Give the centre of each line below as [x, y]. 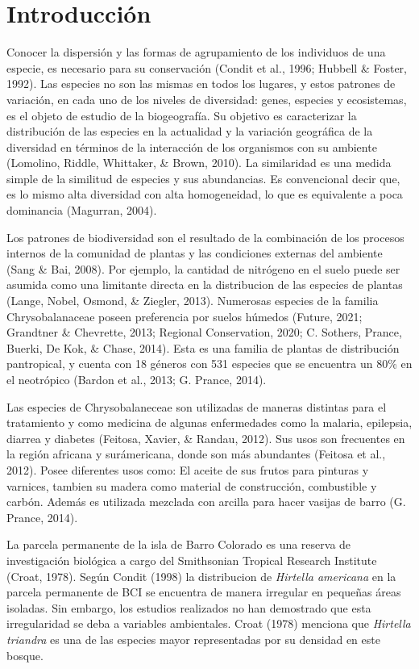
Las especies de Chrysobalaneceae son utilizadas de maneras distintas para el [197, 406]
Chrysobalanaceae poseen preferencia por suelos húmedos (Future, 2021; [185, 316]
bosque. [25, 655]
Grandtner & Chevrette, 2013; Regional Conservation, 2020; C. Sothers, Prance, [204, 332]
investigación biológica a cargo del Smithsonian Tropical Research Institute [192, 560]
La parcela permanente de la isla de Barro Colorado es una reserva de [179, 544]
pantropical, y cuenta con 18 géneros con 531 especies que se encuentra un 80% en [209, 364]
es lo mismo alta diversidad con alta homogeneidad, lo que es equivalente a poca [205, 194]
